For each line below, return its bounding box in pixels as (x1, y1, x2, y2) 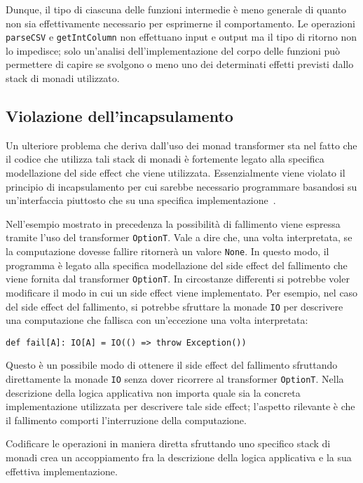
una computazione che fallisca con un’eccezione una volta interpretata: (6, 313, 308, 327)
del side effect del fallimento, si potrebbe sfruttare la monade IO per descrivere (6, 299, 343, 313)
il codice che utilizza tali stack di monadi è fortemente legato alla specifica (6, 151, 324, 166)
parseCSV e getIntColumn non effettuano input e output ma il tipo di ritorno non (6, 29, 357, 44)
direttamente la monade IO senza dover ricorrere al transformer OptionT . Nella (6, 372, 344, 386)
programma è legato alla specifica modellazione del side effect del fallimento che (6, 257, 348, 272)
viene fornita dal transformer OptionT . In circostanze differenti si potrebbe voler (6, 271, 350, 286)
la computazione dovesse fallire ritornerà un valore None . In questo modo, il (6, 244, 329, 259)
